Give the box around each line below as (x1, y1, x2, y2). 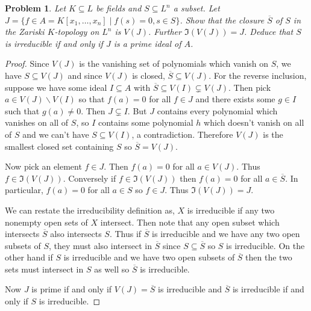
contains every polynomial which (157, 104, 278, 117)
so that (78, 93, 105, 105)
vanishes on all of (5, 116, 69, 129)
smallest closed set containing (5, 140, 114, 152)
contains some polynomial (98, 116, 193, 129)
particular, (5, 183, 43, 196)
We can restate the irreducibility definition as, (5, 203, 175, 216)
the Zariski (5, 25, 45, 38)
